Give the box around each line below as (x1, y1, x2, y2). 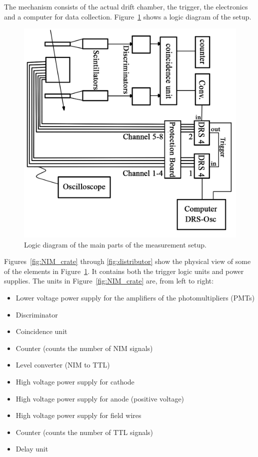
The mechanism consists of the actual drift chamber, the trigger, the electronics (4, 1, 248, 11)
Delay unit (15, 443, 48, 454)
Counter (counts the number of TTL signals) (15, 426, 153, 437)
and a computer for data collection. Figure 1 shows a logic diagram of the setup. (4, 11, 251, 21)
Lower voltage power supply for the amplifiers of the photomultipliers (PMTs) (15, 292, 255, 302)
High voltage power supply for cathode (15, 376, 134, 386)
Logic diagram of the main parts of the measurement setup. (24, 239, 206, 249)
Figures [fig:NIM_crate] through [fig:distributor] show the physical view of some (4, 256, 251, 266)
